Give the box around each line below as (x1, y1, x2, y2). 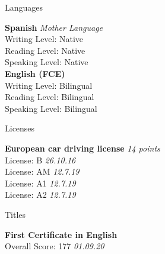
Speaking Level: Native (5, 56, 88, 68)
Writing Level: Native (5, 33, 84, 45)
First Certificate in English (5, 228, 118, 240)
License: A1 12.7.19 (5, 176, 76, 189)
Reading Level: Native (5, 44, 85, 56)
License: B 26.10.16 (5, 153, 76, 166)
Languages (5, 1, 43, 13)
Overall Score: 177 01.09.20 (5, 240, 104, 252)
